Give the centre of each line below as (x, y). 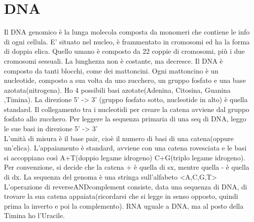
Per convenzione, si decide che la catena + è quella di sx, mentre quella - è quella (127, 167)
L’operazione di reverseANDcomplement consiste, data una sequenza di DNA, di (126, 186)
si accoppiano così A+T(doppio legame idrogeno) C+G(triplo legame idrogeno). (125, 157)
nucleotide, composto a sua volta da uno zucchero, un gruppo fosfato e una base (125, 80)
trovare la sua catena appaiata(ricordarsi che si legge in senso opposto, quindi (121, 196)
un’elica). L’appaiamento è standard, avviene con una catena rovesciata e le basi (125, 148)
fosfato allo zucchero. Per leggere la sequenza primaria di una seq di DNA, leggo (125, 119)
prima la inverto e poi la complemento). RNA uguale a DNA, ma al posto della (124, 205)
